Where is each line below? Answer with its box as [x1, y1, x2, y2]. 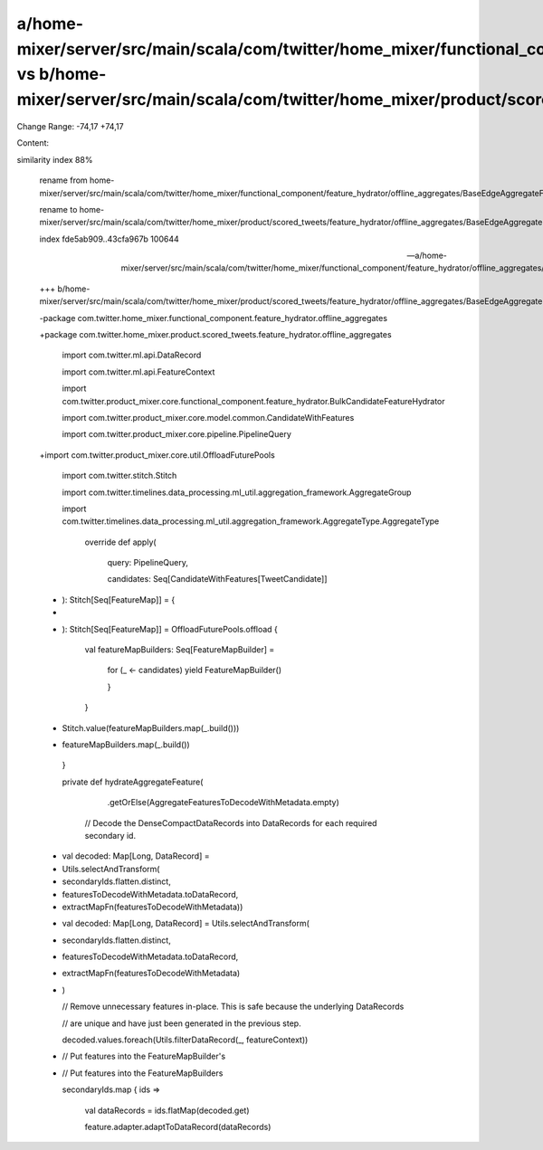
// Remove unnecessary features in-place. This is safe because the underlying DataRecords [62, 1001, 405, 1012]
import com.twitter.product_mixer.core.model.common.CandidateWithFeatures [62, 412, 355, 423]
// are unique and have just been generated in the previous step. [62, 1018, 302, 1029]
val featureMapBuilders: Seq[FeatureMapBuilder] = [84, 644, 275, 655]
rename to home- [39, 204, 105, 214]
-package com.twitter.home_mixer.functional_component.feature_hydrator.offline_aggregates [39, 312, 388, 323]
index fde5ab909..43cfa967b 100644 [39, 233, 180, 244]
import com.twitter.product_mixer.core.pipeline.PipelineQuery [62, 429, 291, 440]
